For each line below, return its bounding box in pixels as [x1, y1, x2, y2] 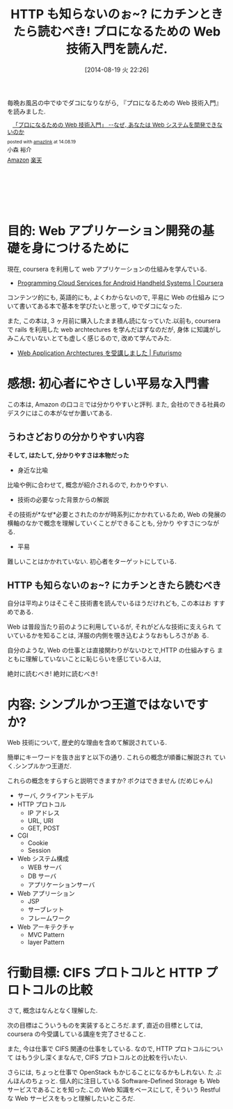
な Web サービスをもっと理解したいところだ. [7, 1094, 136, 1103]
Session [27, 847, 51, 855]
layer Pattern [27, 938, 65, 947]
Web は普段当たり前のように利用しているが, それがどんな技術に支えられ [7, 622, 214, 631]
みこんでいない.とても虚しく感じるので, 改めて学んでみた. [7, 333, 172, 342]
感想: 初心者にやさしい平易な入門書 [7, 376, 209, 392]
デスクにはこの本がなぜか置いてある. [7, 409, 113, 417]
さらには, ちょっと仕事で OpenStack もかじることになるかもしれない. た [7, 1068, 214, 1076]
